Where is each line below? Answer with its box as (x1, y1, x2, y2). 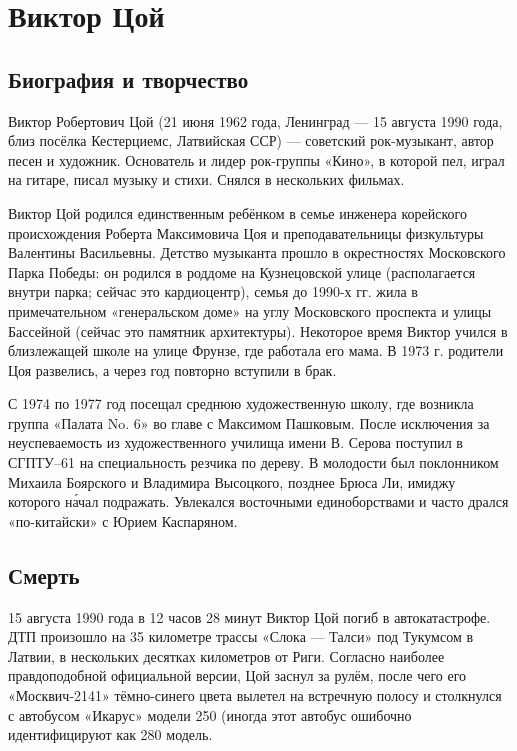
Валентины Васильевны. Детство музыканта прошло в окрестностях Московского (8, 242, 506, 263)
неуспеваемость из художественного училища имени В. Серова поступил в (8, 432, 463, 453)
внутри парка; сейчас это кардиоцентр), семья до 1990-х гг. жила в (8, 281, 418, 302)
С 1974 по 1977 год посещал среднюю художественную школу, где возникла (8, 393, 474, 414)
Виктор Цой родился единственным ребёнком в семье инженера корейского (8, 202, 467, 223)
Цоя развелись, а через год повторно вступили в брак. (8, 359, 337, 380)
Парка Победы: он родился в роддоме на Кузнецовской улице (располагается (8, 261, 476, 282)
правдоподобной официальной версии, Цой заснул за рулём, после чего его (8, 665, 467, 686)
